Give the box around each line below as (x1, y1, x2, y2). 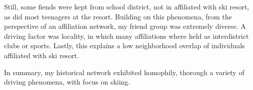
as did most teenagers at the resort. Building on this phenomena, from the (4, 11, 232, 21)
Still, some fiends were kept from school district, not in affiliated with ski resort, (4, 1, 249, 11)
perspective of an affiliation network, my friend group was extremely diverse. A (4, 21, 246, 31)
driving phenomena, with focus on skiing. (4, 77, 130, 87)
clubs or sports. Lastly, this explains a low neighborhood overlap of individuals (4, 40, 245, 51)
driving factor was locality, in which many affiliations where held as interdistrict (4, 30, 249, 41)
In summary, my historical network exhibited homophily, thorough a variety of (4, 67, 244, 77)
